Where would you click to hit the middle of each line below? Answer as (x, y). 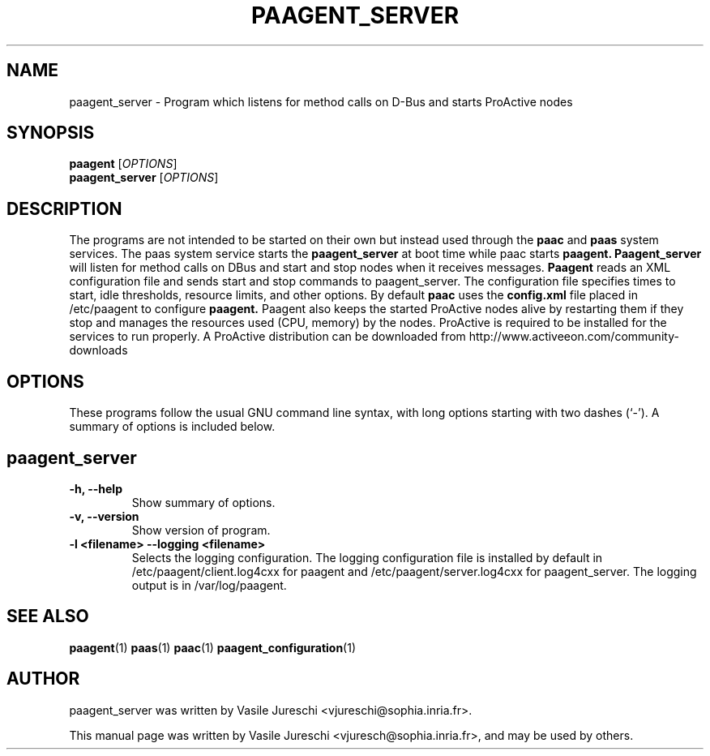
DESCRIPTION (64, 208)
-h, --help (96, 488)
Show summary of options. (203, 502)
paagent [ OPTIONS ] (123, 164)
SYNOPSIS (51, 133)
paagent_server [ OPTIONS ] (144, 178)
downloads (98, 350)
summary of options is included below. (172, 427)
